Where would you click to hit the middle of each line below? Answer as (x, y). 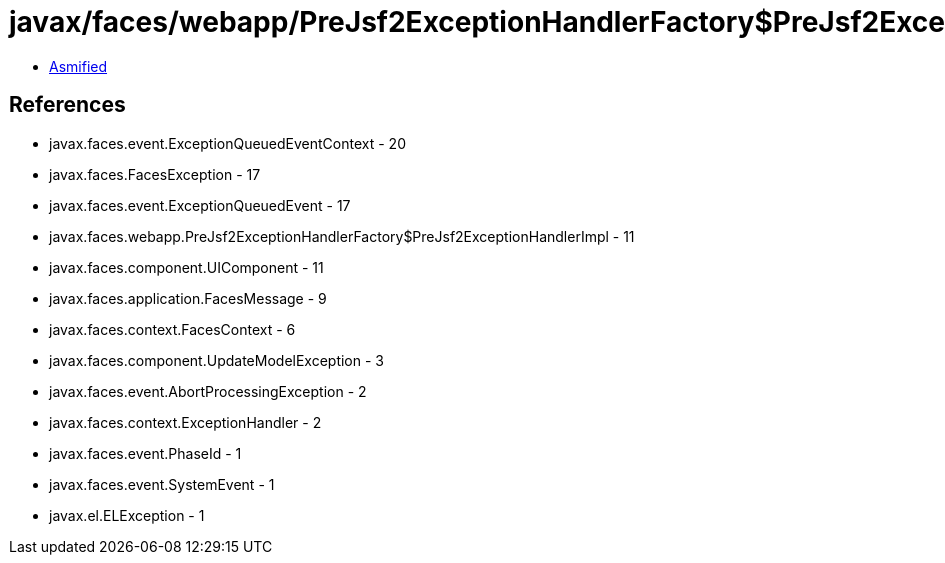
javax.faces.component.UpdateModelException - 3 (217, 360)
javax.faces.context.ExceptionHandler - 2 (185, 422)
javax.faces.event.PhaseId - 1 (145, 453)
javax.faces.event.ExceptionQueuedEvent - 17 (200, 205)
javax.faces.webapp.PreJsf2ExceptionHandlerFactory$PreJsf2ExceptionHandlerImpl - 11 (342, 236)
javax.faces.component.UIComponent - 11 (186, 267)
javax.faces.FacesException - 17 (155, 174)
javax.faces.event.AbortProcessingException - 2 (208, 391)
